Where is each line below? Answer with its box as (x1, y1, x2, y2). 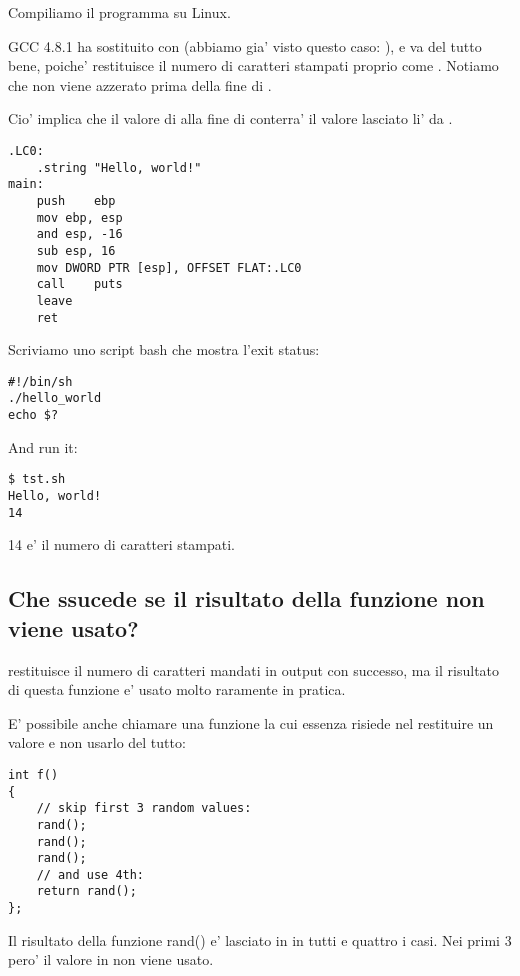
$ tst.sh (8, 472, 66, 487)
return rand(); (36, 884, 137, 899)
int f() (8, 767, 59, 782)
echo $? (8, 408, 59, 423)
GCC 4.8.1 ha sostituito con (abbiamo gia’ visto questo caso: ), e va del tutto (8, 35, 482, 56)
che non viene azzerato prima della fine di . (8, 74, 272, 95)
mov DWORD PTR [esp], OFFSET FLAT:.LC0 (36, 260, 302, 275)
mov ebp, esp (36, 210, 123, 225)
